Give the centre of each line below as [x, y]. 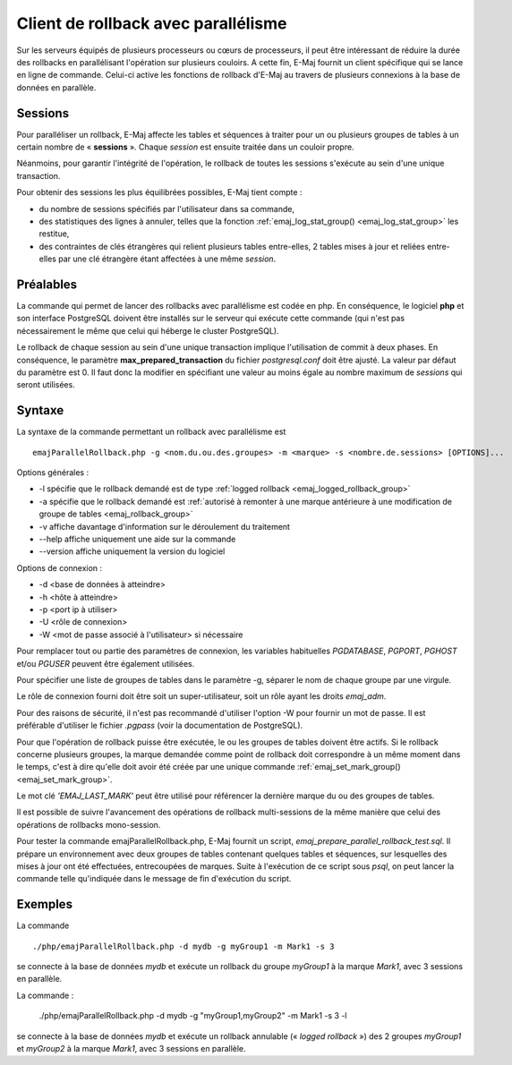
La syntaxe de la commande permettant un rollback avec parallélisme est [151, 432]
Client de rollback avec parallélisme [152, 23]
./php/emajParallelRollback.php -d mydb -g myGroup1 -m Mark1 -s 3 [183, 946]
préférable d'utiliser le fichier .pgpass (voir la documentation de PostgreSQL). [160, 726]
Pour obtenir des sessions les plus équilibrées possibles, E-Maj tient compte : [159, 192]
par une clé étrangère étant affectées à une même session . [167, 259]
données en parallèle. [56, 87]
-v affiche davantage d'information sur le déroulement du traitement [165, 526]
